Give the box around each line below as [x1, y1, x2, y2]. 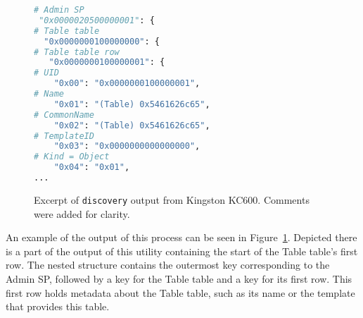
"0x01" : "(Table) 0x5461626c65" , [53, 99, 210, 109]
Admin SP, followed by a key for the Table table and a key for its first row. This [6, 271, 352, 286]
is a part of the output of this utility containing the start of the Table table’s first [6, 243, 358, 258]
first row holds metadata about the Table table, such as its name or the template [6, 285, 355, 300]
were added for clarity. [34, 206, 130, 221]
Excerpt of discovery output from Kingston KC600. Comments [34, 192, 310, 207]
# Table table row [34, 47, 120, 57]
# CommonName [34, 109, 94, 120]
